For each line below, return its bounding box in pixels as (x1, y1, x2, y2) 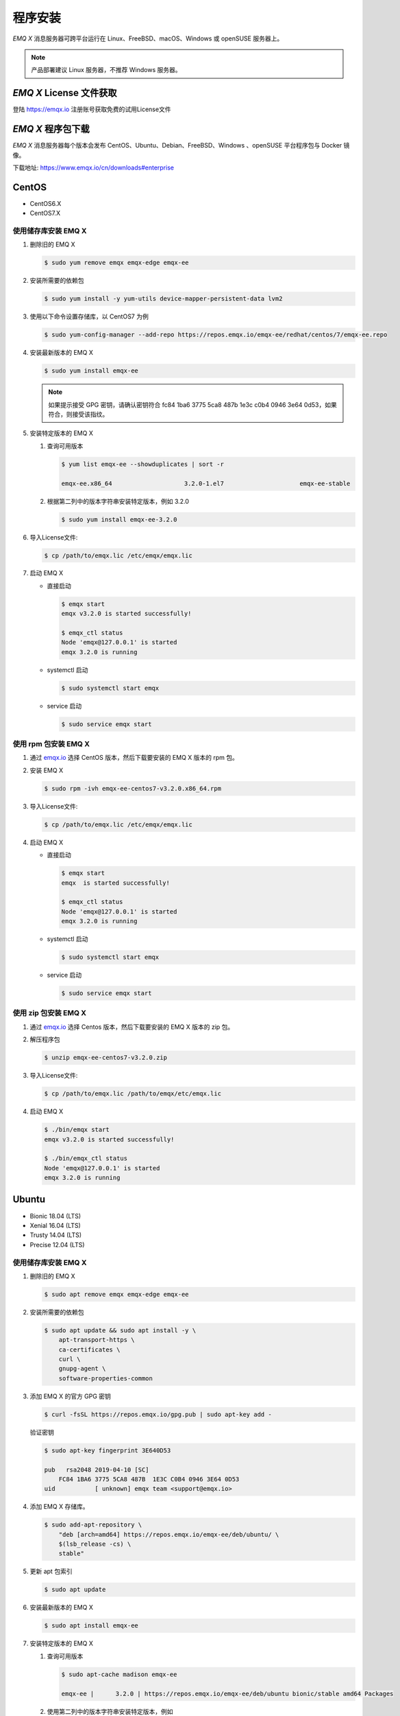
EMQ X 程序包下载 (12, 124, 90, 135)
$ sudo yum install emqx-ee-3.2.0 (61, 515, 177, 523)
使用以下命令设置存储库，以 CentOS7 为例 (29, 312, 149, 321)
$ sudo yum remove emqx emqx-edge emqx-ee (44, 259, 189, 267)
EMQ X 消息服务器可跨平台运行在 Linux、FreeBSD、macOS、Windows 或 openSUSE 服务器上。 (12, 34, 284, 43)
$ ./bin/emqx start (44, 1126, 110, 1134)
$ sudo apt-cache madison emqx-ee (61, 1670, 177, 1678)
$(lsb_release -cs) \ (58, 1540, 132, 1548)
